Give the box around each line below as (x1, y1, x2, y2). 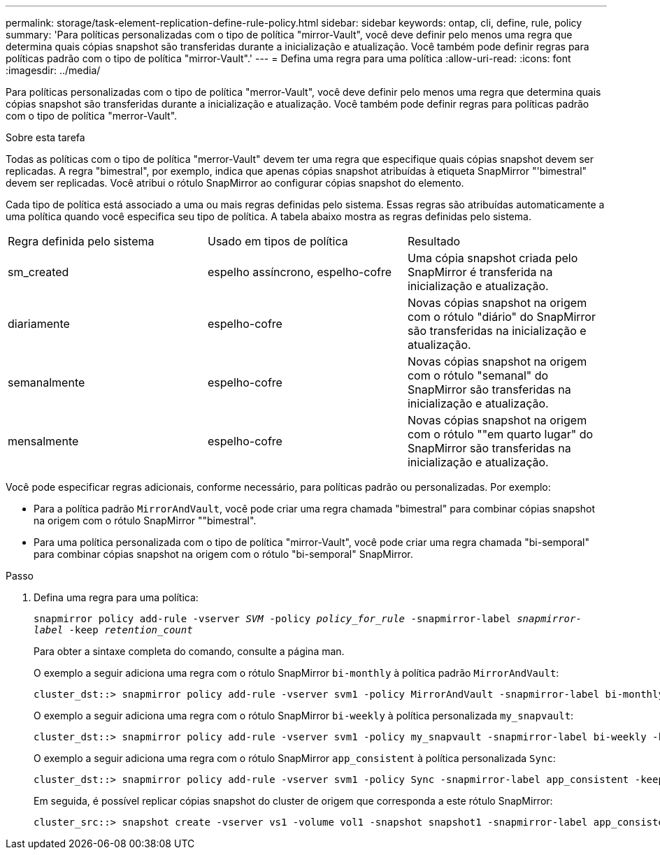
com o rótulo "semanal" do (407, 368, 549, 382)
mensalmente (8, 434, 79, 448)
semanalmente (8, 375, 85, 389)
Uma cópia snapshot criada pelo (407, 251, 578, 265)
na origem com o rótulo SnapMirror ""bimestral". (34, 515, 257, 526)
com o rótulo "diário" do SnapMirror (407, 310, 596, 324)
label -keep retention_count (34, 624, 193, 635)
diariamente (8, 317, 70, 331)
